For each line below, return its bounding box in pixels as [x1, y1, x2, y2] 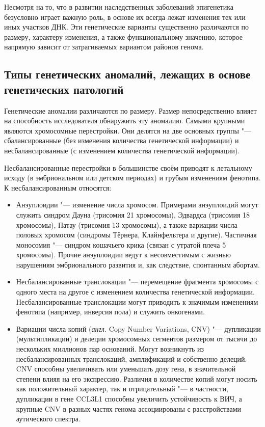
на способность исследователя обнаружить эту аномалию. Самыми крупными [4, 115, 245, 126]
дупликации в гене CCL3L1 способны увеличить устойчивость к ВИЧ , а [16, 393, 242, 404]
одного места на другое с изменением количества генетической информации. [16, 286, 255, 297]
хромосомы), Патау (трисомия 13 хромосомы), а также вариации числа [16, 219, 237, 230]
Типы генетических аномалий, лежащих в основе [4, 66, 251, 82]
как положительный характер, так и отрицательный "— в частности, [16, 383, 228, 394]
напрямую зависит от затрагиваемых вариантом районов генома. [4, 41, 204, 52]
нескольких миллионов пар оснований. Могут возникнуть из [16, 343, 204, 354]
